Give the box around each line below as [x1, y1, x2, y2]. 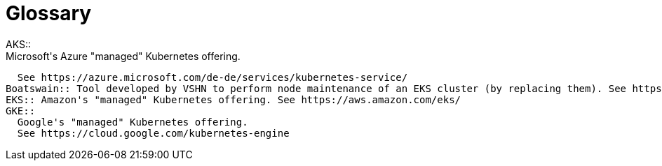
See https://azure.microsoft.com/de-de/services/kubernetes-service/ [17, 71, 408, 83]
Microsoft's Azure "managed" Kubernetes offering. [6, 50, 241, 62]
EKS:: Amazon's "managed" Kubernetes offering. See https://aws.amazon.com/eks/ [6, 93, 461, 105]
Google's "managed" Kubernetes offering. [17, 116, 248, 128]
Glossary [6, 1, 92, 25]
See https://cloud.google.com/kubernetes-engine [17, 127, 290, 139]
